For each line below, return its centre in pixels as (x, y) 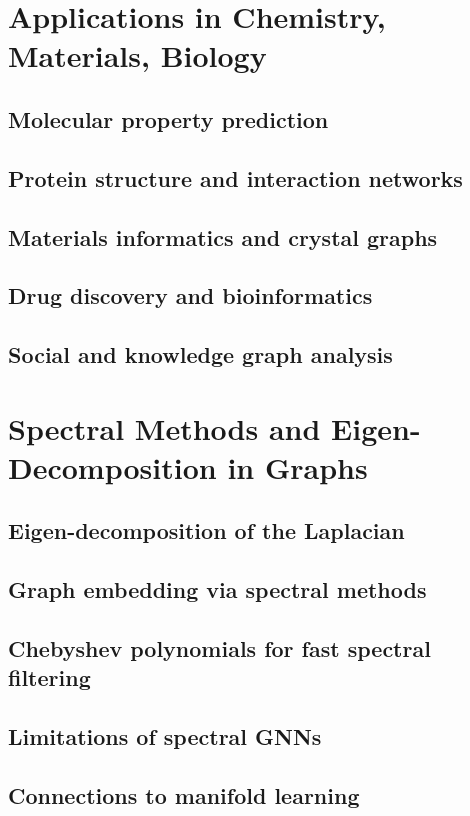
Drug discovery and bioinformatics (190, 295)
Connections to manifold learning (184, 794)
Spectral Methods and (164, 427)
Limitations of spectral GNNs (165, 736)
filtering (49, 677)
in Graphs (297, 466)
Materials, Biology (137, 55)
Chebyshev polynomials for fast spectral (219, 647)
